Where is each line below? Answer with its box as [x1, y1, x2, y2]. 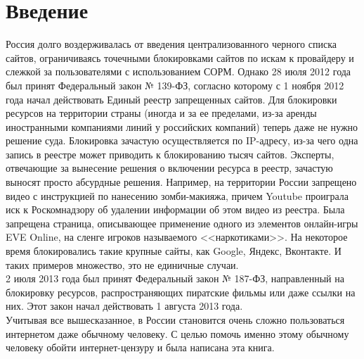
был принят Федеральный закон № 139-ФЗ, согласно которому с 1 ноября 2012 [6, 77, 344, 92]
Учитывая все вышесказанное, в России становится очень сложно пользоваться [6, 313, 345, 327]
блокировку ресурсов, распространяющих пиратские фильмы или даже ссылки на [6, 284, 356, 299]
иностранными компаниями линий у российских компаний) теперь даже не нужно [6, 119, 358, 134]
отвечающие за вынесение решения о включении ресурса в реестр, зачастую [6, 160, 333, 175]
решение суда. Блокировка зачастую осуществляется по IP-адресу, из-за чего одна [6, 133, 358, 148]
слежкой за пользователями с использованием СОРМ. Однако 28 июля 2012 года [6, 64, 351, 79]
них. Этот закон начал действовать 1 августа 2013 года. [6, 298, 243, 313]
